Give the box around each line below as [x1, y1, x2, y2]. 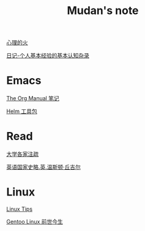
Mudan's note [67, 4, 139, 18]
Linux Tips [6, 205, 32, 213]
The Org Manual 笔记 [6, 95, 59, 102]
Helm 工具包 [6, 108, 38, 115]
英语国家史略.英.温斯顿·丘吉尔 [6, 163, 81, 171]
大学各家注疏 [6, 150, 39, 158]
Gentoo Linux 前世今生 [6, 218, 63, 225]
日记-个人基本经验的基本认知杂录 [6, 52, 90, 59]
